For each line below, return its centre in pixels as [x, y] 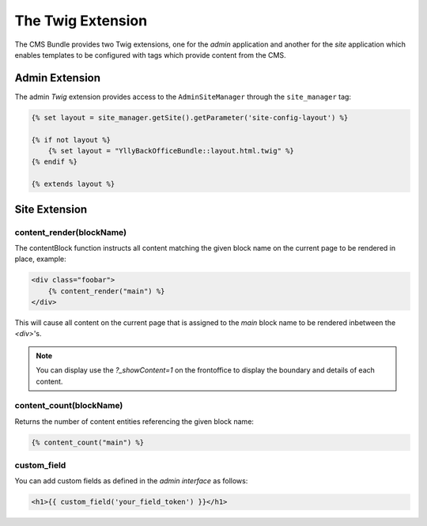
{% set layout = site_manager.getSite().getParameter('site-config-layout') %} [190, 117]
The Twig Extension [81, 21]
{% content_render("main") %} [106, 291]
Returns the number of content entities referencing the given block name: [134, 421]
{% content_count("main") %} [88, 442]
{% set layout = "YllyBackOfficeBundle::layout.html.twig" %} [171, 151]
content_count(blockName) [69, 406]
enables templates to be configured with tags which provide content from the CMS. [150, 55]
